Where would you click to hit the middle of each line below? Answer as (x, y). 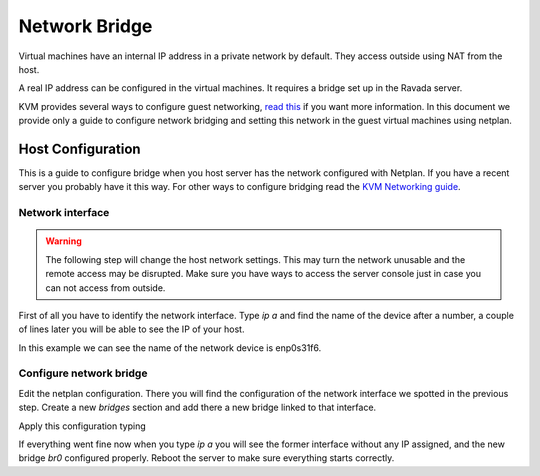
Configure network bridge (83, 373)
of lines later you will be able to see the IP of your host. (131, 329)
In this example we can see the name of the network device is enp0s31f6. (170, 347)
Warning (63, 241)
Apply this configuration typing (82, 426)
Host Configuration (79, 148)
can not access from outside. (105, 287)
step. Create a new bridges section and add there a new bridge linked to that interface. (197, 407)
